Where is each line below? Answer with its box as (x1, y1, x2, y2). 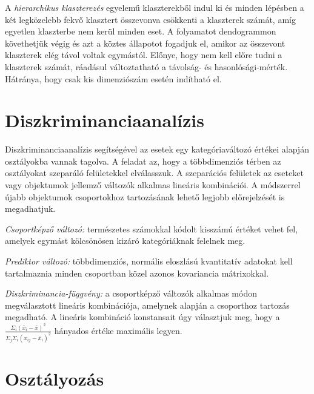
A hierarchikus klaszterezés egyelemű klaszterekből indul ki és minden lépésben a (5, 1, 304, 13)
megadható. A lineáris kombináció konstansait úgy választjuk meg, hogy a (5, 310, 280, 323)
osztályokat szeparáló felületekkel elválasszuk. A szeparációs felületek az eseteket (5, 166, 304, 179)
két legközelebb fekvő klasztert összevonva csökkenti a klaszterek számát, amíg (5, 13, 296, 25)
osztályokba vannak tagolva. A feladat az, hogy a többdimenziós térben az (5, 154, 281, 167)
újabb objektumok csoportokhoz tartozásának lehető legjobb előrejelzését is (5, 190, 285, 203)
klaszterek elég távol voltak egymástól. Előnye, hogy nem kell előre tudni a (5, 48, 282, 61)
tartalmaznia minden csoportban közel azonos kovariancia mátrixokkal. (5, 266, 269, 279)
